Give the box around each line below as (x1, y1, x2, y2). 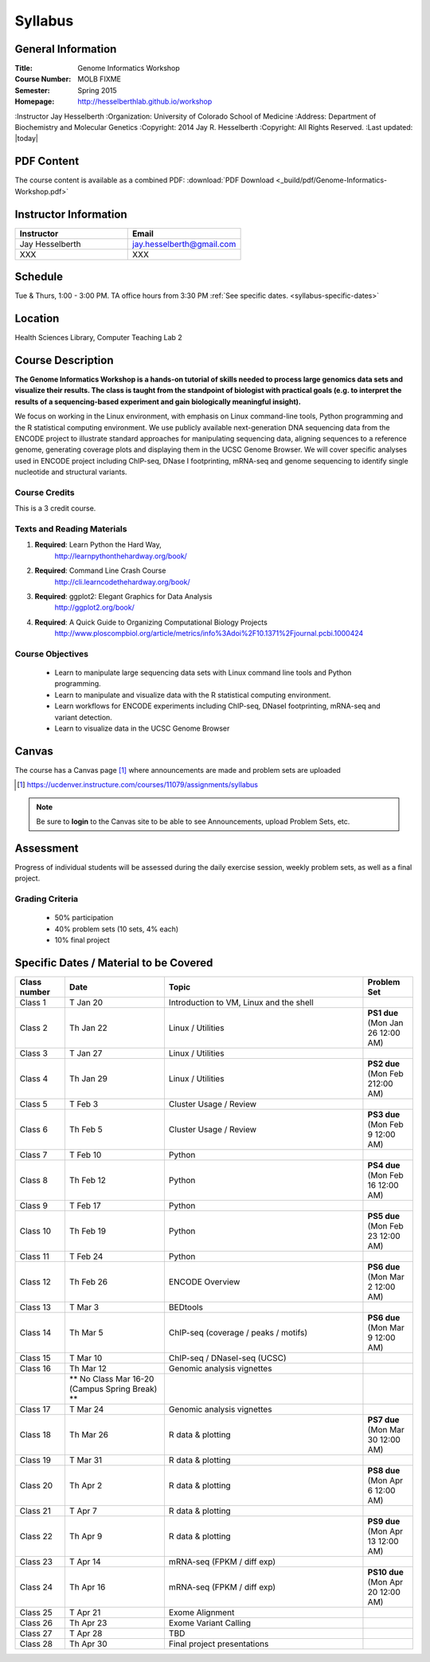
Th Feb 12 (68, 1175, 107, 1186)
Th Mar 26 (68, 1429, 109, 1440)
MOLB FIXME (77, 74, 122, 84)
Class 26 (19, 1617, 53, 1629)
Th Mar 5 (68, 1327, 104, 1338)
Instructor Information (14, 207, 127, 221)
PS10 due (367, 1566, 404, 1578)
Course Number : (14, 74, 72, 84)
